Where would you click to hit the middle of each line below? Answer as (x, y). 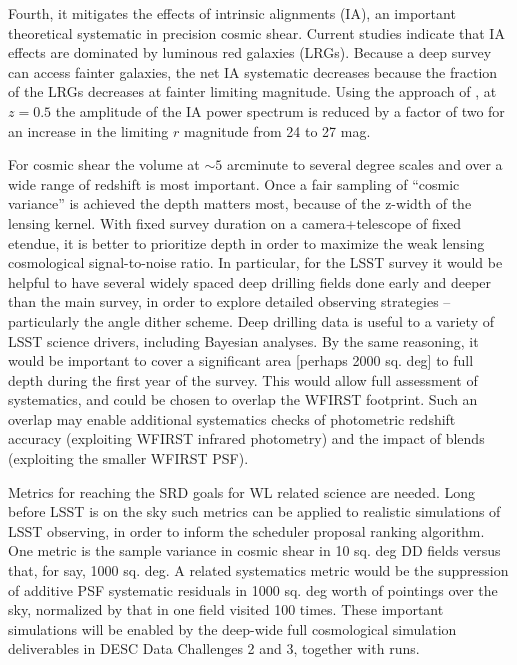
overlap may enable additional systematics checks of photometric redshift (232, 418)
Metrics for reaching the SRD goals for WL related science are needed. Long (242, 491)
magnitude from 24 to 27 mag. (277, 130)
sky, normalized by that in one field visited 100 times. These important (226, 609)
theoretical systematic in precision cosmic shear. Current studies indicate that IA (256, 32)
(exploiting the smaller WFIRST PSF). (128, 458)
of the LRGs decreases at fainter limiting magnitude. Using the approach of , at (252, 91)
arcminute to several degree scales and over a (364, 164)
